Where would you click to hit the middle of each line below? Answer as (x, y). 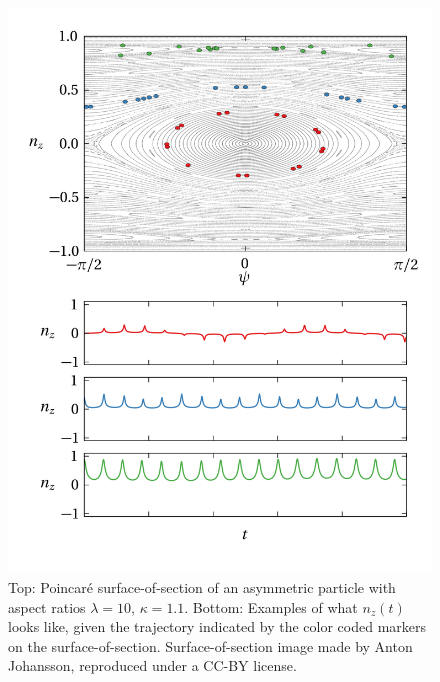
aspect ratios (47, 606)
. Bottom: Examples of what (271, 606)
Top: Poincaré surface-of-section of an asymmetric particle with (202, 586)
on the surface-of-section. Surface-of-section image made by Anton (210, 645)
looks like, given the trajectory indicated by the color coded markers (217, 626)
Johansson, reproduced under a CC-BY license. (152, 665)
